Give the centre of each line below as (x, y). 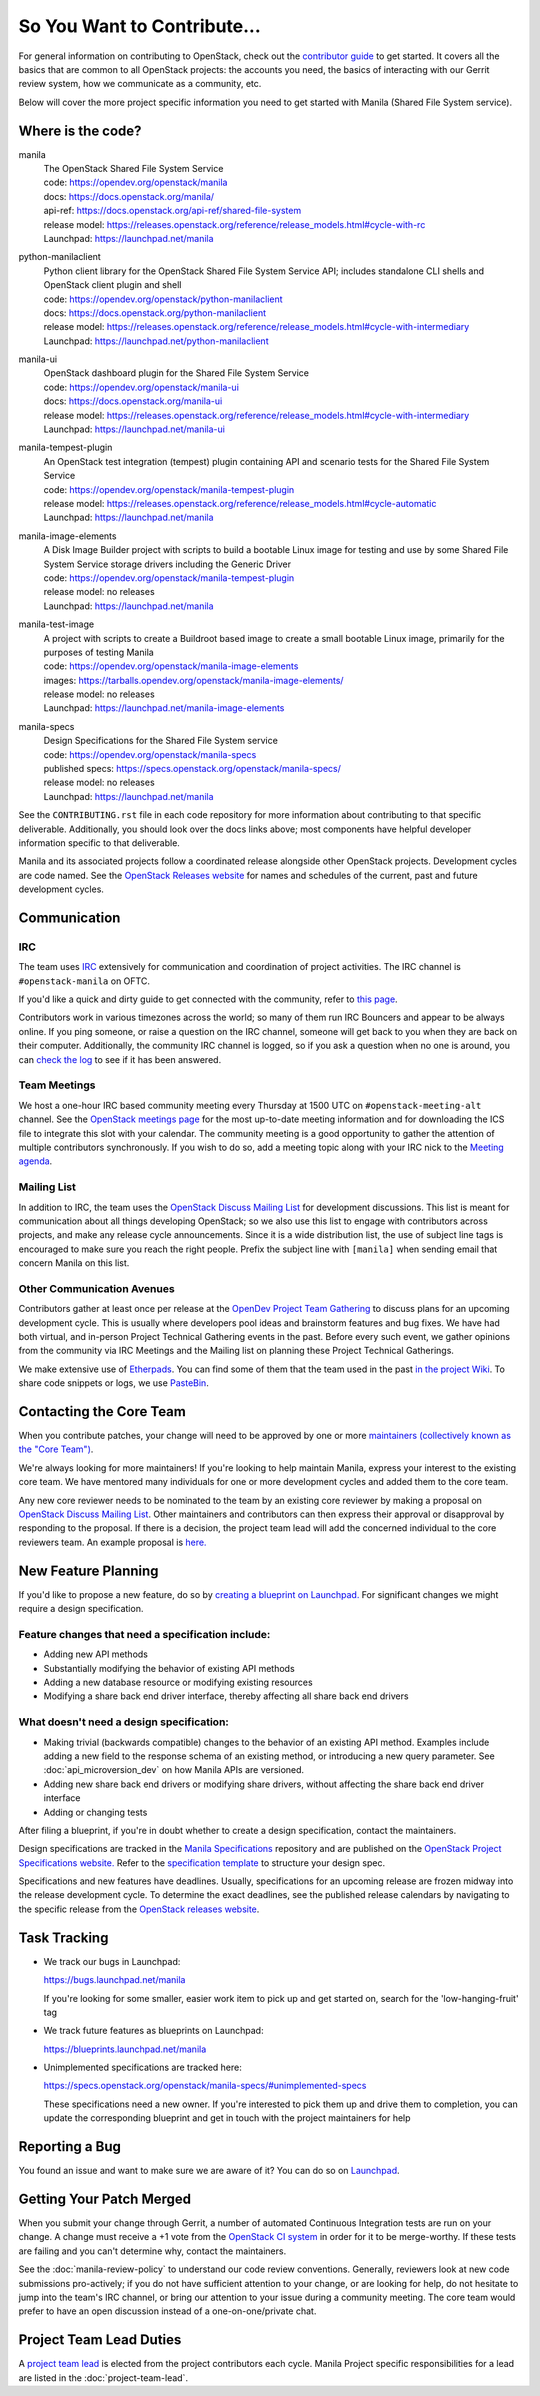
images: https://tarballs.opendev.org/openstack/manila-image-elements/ (193, 680)
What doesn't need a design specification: (124, 1722)
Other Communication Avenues (96, 1288)
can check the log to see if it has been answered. (120, 1059)
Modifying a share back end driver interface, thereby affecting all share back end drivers (226, 1696)
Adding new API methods (96, 1654)
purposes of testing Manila (98, 652)
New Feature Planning (88, 1570)
